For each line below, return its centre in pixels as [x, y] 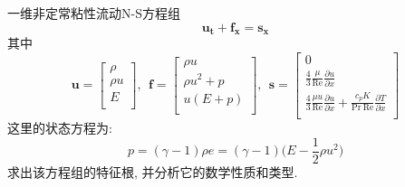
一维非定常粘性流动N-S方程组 [94, 13]
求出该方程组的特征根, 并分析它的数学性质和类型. [153, 171]
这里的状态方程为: [60, 127]
